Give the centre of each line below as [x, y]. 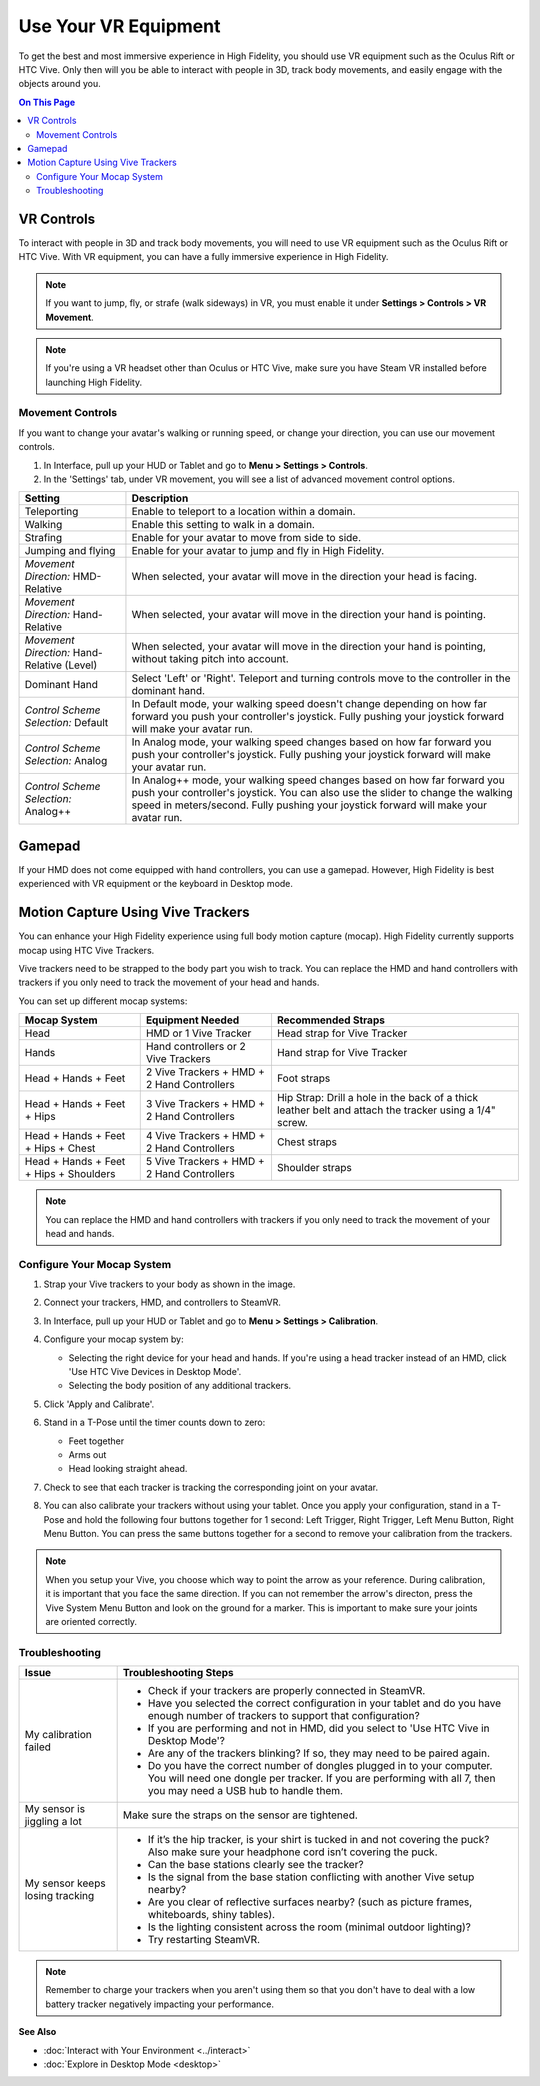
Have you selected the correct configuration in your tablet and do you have [324, 1703]
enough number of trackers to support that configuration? [283, 1716]
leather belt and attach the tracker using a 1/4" [386, 1110]
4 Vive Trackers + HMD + [205, 1136]
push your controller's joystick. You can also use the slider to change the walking [322, 793]
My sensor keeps [65, 1883]
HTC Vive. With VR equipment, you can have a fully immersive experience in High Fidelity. [203, 257]
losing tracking [59, 1896]
